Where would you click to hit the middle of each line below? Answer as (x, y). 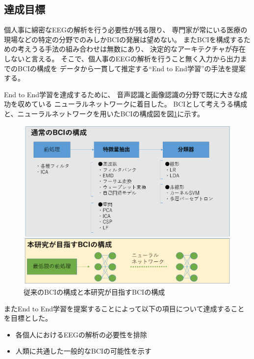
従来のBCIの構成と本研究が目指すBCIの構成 (94, 291)
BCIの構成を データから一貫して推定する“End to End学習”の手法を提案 (131, 68)
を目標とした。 (28, 318)
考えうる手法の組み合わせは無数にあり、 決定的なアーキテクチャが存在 (132, 49)
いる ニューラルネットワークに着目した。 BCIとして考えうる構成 (142, 104)
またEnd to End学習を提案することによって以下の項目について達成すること (124, 308)
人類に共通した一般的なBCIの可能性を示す (83, 351)
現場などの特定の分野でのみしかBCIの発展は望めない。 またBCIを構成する (124, 39)
